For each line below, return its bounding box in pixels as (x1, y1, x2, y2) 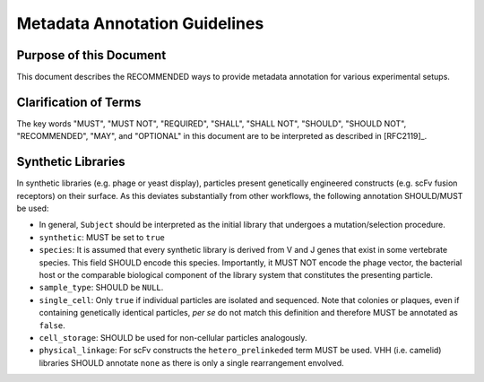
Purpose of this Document (16, 48, 167, 63)
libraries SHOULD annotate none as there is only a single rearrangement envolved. (39, 357, 344, 368)
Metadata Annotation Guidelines (16, 13, 264, 33)
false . (39, 319, 66, 331)
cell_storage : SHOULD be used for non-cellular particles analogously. (39, 332, 308, 343)
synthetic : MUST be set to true (39, 231, 166, 242)
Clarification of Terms (16, 94, 142, 109)
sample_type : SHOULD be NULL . (39, 282, 164, 293)
